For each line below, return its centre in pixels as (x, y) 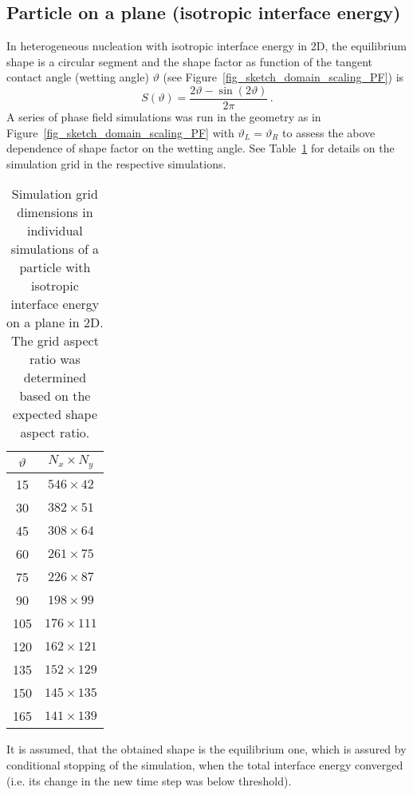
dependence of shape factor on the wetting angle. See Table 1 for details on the (201, 148)
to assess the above (329, 132)
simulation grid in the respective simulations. (116, 163)
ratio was (55, 359)
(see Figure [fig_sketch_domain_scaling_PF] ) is (283, 77)
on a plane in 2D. (55, 322)
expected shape (55, 414)
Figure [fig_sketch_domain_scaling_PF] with (120, 132)
